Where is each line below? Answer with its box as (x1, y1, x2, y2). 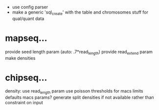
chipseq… (5, 72, 47, 83)
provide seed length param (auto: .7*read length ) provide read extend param (5, 49, 153, 55)
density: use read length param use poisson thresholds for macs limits (5, 88, 143, 95)
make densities (5, 55, 36, 61)
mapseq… (5, 33, 47, 43)
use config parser (12, 4, 48, 10)
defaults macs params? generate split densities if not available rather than (5, 94, 154, 100)
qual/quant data (12, 16, 45, 21)
